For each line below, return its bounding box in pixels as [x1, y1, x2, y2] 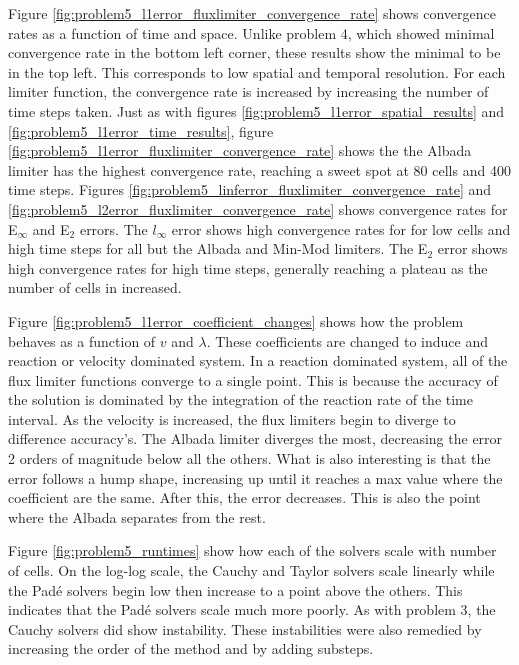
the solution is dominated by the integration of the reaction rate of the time [8, 389, 473, 410]
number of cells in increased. [8, 277, 182, 298]
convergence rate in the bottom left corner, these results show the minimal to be [8, 42, 501, 63]
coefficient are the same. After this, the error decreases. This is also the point [8, 487, 481, 508]
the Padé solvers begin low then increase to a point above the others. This [8, 579, 463, 600]
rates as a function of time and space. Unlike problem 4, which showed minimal [8, 22, 495, 43]
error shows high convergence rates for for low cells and [171, 218, 511, 239]
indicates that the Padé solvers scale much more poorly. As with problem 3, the [8, 599, 496, 620]
